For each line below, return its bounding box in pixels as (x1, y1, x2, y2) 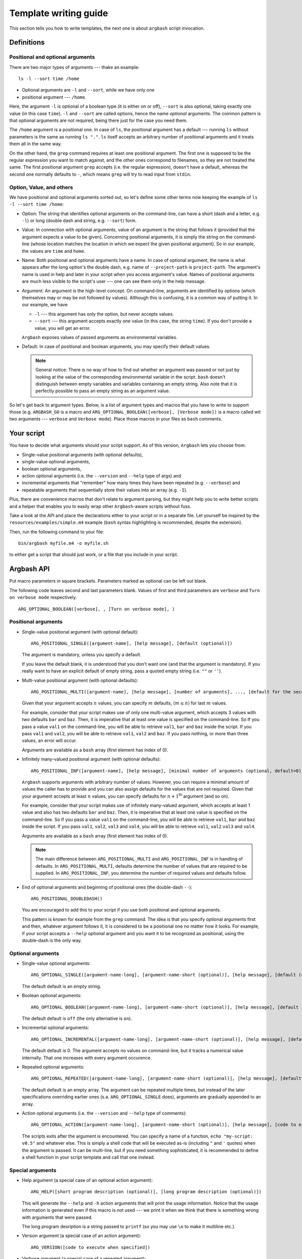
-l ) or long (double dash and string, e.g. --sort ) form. (22, 218, 137, 224)
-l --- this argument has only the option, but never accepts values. (34, 311, 174, 317)
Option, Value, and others (9, 184, 73, 191)
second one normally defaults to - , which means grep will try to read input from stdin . (9, 171, 191, 177)
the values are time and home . (22, 248, 86, 254)
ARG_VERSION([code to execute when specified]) (31, 1244, 150, 1250)
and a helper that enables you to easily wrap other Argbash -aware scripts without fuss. (9, 503, 191, 509)
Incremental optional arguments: (22, 1025, 89, 1031)
